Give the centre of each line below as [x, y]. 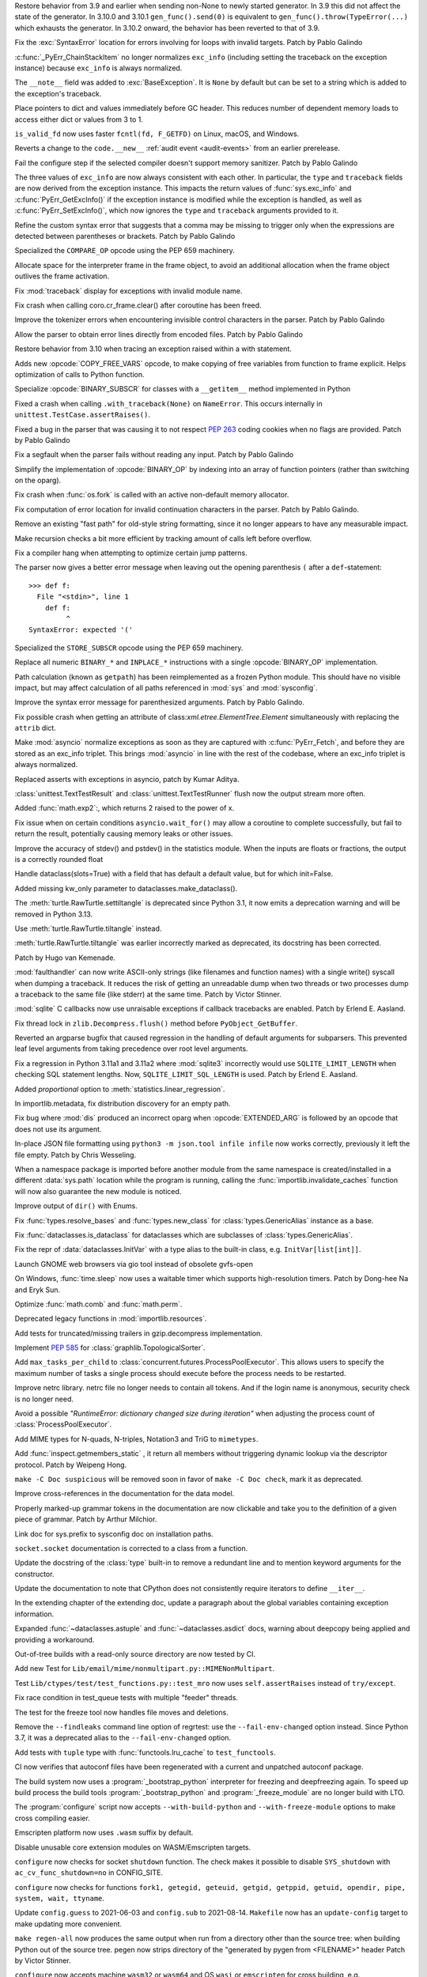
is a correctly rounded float [59, 859]
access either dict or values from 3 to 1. [79, 119]
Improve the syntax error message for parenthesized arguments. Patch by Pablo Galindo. [159, 702]
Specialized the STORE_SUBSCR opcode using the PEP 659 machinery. [129, 648]
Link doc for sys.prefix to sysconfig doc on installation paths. [114, 1533]
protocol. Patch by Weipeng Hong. [71, 1465]
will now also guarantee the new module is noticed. [98, 1191]
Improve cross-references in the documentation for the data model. [125, 1494]
